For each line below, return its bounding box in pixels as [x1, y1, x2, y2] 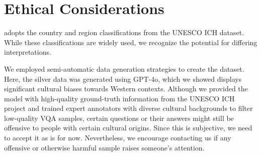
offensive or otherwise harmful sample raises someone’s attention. [4, 142, 205, 152]
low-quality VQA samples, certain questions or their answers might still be [4, 112, 234, 123]
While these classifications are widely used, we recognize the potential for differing [4, 37, 257, 47]
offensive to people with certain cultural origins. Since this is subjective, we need [4, 122, 252, 133]
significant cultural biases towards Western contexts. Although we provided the [4, 83, 248, 94]
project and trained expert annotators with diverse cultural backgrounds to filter [4, 103, 253, 113]
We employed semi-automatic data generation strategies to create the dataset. [4, 63, 244, 74]
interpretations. [4, 47, 51, 57]
